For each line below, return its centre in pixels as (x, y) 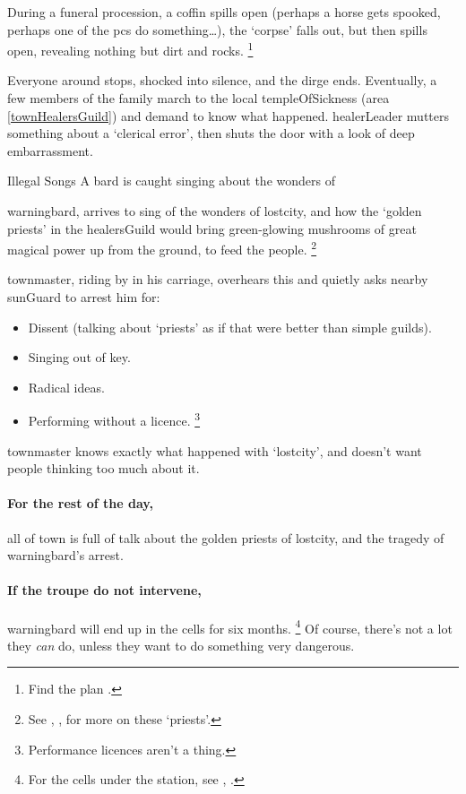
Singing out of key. (79, 357)
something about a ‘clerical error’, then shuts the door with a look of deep (211, 133)
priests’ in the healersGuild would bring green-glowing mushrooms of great (212, 228)
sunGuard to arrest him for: (84, 297)
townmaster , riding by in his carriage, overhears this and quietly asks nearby (218, 279)
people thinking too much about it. (104, 468)
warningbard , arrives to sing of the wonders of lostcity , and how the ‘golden (215, 211)
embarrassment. (50, 150)
